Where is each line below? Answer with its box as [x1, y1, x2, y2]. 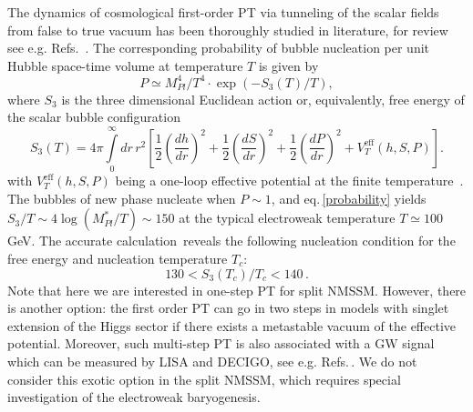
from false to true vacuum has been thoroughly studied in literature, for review [7, 20, 448, 39]
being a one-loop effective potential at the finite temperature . [115, 171, 464, 190]
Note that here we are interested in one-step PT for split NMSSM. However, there [7, 280, 467, 299]
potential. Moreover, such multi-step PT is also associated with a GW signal [7, 334, 435, 353]
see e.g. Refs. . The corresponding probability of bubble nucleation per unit [7, 38, 430, 57]
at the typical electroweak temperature [179, 208, 396, 227]
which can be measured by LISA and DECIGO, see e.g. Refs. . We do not [7, 351, 417, 370]
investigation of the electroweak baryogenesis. [7, 387, 261, 407]
